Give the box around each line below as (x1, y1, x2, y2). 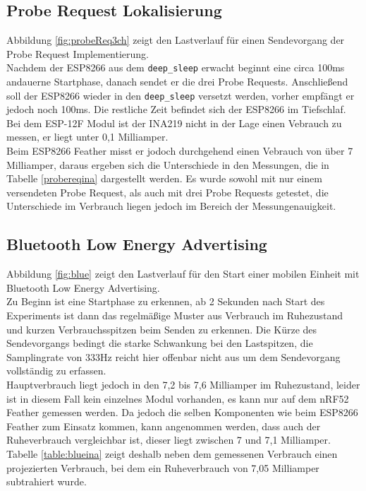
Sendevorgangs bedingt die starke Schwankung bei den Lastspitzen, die (6, 336, 313, 350)
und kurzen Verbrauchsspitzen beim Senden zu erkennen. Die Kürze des (6, 321, 317, 336)
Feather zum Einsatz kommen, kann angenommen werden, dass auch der (6, 418, 321, 433)
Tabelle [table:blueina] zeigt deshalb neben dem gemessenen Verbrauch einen (6, 446, 338, 461)
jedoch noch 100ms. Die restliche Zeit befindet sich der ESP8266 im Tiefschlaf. (6, 102, 346, 117)
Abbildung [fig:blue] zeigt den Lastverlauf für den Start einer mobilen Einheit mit (6, 266, 360, 281)
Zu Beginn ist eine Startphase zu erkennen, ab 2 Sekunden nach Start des (6, 294, 325, 309)
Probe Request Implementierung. (6, 46, 149, 61)
